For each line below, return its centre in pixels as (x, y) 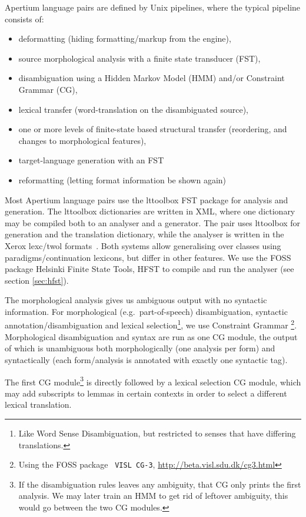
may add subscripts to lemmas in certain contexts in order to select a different (146, 393)
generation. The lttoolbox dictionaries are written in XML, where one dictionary (150, 211)
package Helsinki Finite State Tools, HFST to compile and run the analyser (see (149, 269)
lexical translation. (38, 404)
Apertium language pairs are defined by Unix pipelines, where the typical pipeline (153, 7)
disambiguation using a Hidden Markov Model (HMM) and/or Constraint (152, 78)
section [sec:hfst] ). (37, 280)
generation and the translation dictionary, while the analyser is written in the (144, 234)
